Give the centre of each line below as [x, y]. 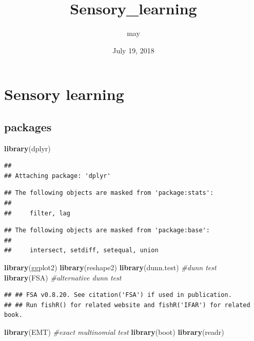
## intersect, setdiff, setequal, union [81, 250]
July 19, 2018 [133, 50]
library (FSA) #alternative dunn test [63, 277]
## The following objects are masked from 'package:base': [107, 230]
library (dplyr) [27, 148]
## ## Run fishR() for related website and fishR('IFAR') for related [127, 305]
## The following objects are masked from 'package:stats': [109, 193]
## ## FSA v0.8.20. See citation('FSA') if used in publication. [118, 295]
